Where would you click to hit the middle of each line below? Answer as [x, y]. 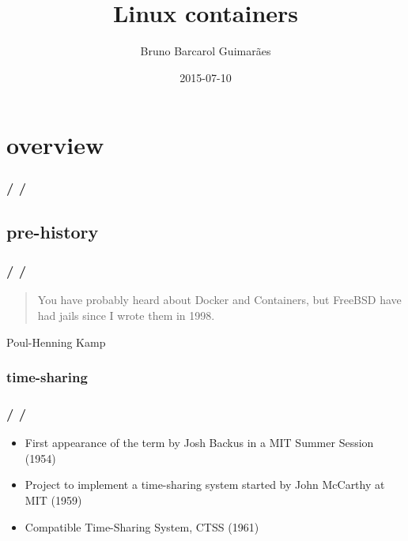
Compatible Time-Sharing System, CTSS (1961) [142, 526]
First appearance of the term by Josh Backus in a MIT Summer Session [199, 443]
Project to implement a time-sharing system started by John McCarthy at [205, 485]
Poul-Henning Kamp [56, 342]
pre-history [53, 231]
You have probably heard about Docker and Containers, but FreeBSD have [219, 300]
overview [55, 145]
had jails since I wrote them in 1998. [126, 315]
